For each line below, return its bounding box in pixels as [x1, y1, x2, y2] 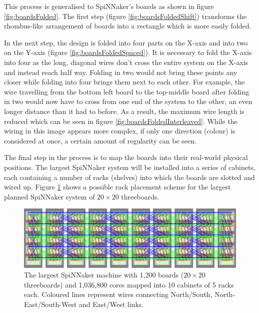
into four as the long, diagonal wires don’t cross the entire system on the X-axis [4, 56, 248, 67]
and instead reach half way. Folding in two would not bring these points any [4, 66, 237, 77]
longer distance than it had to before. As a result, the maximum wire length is [4, 105, 244, 116]
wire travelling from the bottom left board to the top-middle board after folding [4, 86, 249, 96]
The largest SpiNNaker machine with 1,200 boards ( [24, 269, 184, 280]
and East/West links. [79, 299, 144, 309]
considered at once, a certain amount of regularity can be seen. [4, 135, 196, 145]
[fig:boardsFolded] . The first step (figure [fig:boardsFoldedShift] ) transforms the [4, 10, 247, 21]
